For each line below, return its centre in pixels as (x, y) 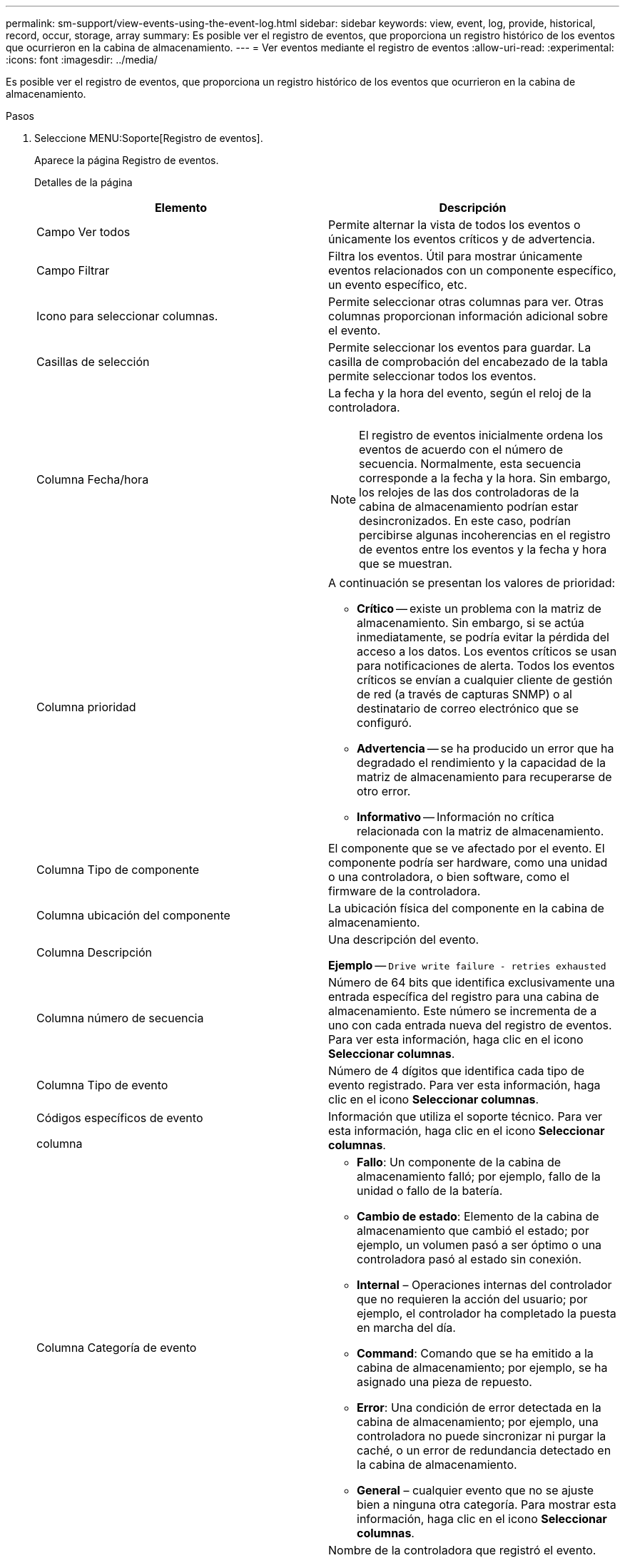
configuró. (385, 723)
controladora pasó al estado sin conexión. (469, 1259)
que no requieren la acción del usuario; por (472, 1299)
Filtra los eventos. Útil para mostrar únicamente (456, 256)
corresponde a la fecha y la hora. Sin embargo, (485, 478)
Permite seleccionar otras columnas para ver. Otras (466, 302)
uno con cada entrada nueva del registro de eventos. (470, 1025)
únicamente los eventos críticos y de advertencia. (462, 239)
